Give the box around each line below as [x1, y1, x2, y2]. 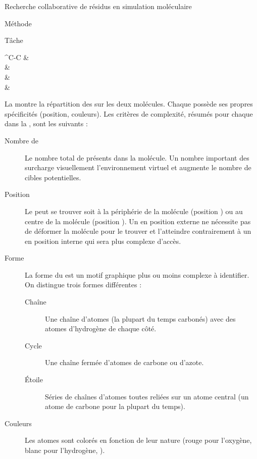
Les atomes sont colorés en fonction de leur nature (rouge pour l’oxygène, [25, 435, 252, 445]
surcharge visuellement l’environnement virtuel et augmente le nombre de [25, 162, 251, 173]
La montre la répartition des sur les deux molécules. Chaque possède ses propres [5, 98, 253, 109]
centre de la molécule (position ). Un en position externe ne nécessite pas [25, 216, 251, 226]
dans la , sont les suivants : [5, 118, 88, 129]
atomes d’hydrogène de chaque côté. [45, 323, 157, 334]
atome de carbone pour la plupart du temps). [45, 401, 185, 412]
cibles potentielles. [25, 172, 81, 182]
